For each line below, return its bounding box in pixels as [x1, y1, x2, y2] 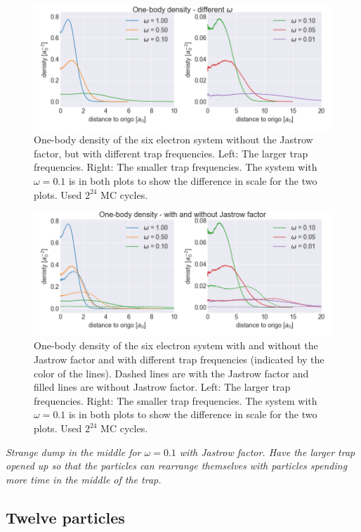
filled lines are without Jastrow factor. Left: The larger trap [34, 379, 291, 394]
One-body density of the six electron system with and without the [34, 338, 318, 353]
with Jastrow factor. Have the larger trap [179, 444, 355, 459]
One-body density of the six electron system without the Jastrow [34, 132, 313, 147]
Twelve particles [6, 506, 125, 528]
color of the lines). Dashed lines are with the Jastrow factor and [34, 365, 309, 380]
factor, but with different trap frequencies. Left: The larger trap [34, 145, 308, 160]
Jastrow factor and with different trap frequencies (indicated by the [34, 352, 324, 367]
